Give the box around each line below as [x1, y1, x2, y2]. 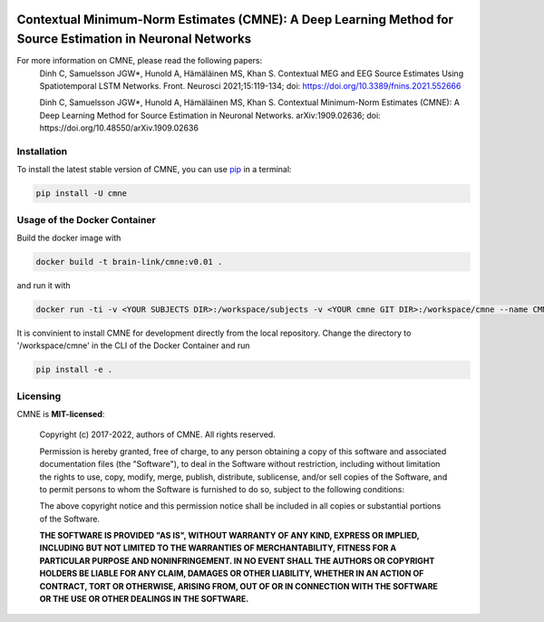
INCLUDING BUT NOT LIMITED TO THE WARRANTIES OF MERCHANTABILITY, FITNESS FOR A [39, 542, 397, 553]
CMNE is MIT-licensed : [16, 408, 105, 419]
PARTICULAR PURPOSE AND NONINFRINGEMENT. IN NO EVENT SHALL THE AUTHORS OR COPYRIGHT [39, 555, 435, 566]
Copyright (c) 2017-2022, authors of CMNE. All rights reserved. [39, 429, 276, 440]
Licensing [16, 390, 62, 403]
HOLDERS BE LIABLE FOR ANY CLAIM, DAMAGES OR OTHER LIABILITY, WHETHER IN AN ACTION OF [39, 568, 424, 579]
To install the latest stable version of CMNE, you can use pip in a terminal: [16, 164, 292, 175]
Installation [16, 145, 68, 158]
